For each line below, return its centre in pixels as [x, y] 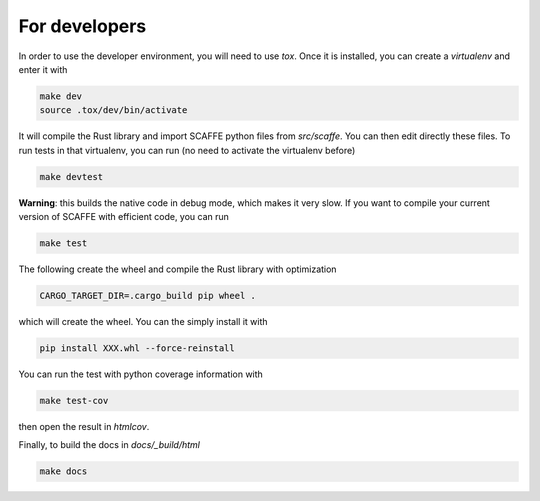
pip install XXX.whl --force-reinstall [137, 348]
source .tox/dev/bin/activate [113, 110]
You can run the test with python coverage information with [141, 374]
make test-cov [74, 400]
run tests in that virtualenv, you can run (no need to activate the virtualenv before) [187, 150]
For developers [82, 26]
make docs [63, 471]
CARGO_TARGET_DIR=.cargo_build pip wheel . [148, 295]
